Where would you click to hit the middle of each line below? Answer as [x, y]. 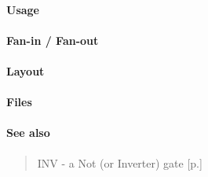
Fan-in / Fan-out [53, 40]
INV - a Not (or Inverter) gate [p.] [120, 162]
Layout [26, 70]
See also [28, 133]
